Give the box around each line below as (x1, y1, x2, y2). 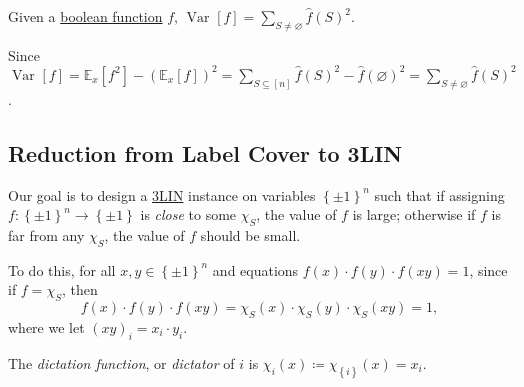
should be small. (200, 224, 301, 245)
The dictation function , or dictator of (8, 352, 235, 373)
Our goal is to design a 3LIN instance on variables (8, 184, 316, 205)
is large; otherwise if (352, 204, 476, 225)
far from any (8, 224, 85, 245)
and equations (212, 259, 299, 280)
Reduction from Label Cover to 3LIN (8, 137, 403, 168)
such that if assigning (374, 184, 505, 205)
